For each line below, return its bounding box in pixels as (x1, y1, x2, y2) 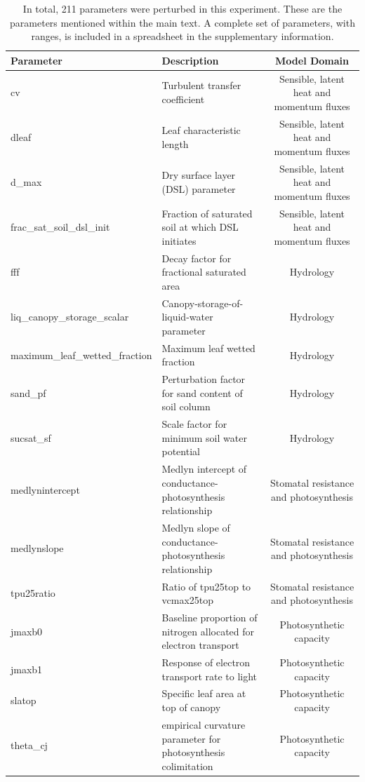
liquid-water (161, 309, 213, 324)
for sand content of (161, 385, 243, 400)
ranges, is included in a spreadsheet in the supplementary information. (31, 29, 334, 43)
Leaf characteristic (161, 123, 241, 137)
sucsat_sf (11, 430, 51, 445)
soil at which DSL (161, 220, 239, 234)
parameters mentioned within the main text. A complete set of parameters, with (10, 15, 355, 29)
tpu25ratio (11, 586, 55, 600)
